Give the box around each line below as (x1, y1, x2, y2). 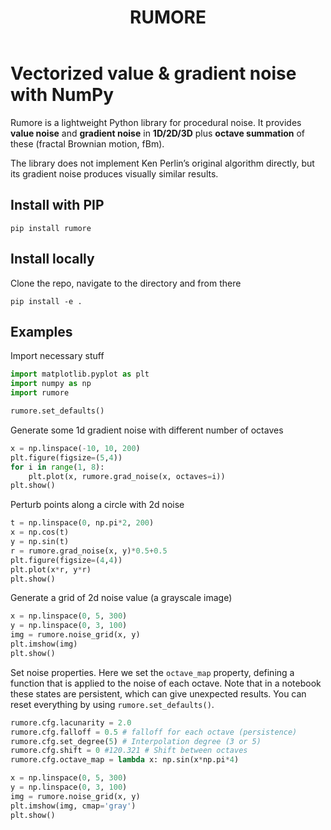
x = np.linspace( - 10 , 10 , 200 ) (10, 443, 141, 453)
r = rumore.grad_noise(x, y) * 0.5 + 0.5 (10, 546, 168, 556)
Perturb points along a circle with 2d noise (10, 499, 185, 511)
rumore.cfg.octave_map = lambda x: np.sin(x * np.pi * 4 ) (10, 755, 240, 765)
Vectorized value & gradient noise (10, 62, 297, 85)
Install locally (10, 251, 95, 268)
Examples (10, 323, 73, 340)
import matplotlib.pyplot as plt (10, 369, 150, 380)
